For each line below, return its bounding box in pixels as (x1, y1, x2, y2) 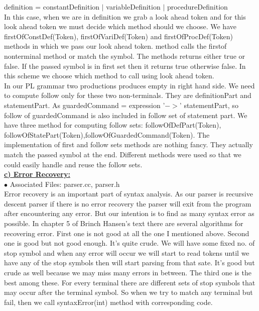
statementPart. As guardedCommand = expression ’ (4, 99, 165, 110)
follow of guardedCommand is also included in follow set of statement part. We (4, 110, 247, 120)
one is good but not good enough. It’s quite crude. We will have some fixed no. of (4, 238, 255, 248)
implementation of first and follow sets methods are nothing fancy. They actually (4, 139, 253, 150)
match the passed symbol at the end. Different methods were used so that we (4, 149, 241, 159)
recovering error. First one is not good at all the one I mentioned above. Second (4, 228, 249, 238)
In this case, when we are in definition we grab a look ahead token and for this (4, 11, 246, 22)
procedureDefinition (167, 2, 228, 12)
